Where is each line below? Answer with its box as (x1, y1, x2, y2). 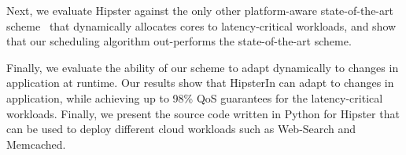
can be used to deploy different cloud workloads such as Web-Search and (6, 121, 356, 137)
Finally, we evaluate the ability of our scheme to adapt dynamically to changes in (6, 59, 399, 75)
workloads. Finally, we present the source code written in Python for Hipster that (6, 105, 400, 121)
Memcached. (6, 135, 66, 152)
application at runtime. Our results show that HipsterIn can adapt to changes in (6, 74, 394, 91)
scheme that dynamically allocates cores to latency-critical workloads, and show (6, 17, 397, 34)
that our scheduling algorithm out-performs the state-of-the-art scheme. (6, 33, 352, 49)
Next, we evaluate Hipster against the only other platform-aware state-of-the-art (6, 2, 393, 18)
